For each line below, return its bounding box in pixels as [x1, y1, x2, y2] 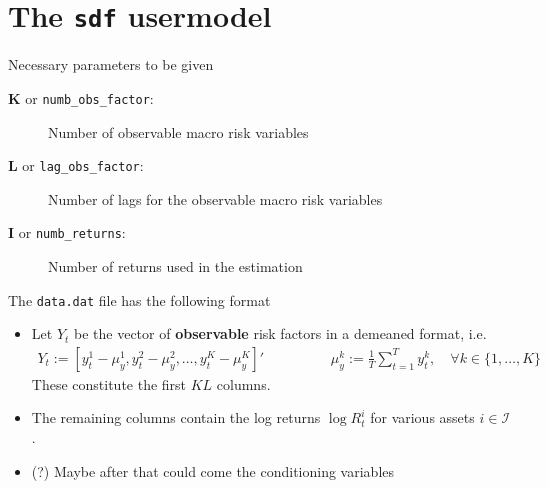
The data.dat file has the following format [8, 289, 271, 310]
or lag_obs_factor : [22, 155, 144, 176]
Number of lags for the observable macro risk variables [48, 188, 383, 209]
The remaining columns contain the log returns [31, 407, 321, 428]
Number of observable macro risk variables [48, 121, 309, 142]
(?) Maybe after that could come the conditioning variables [31, 460, 395, 481]
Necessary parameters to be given [8, 54, 214, 75]
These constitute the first [31, 373, 187, 394]
